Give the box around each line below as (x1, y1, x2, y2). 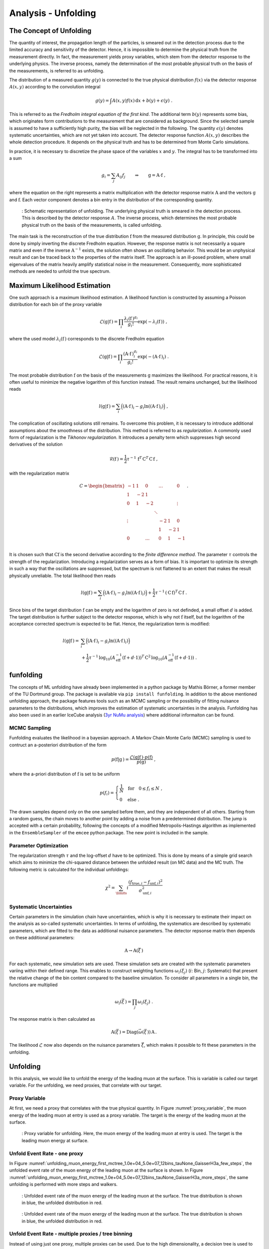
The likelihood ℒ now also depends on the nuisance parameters (9, 1042, 140, 1048)
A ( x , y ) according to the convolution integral (9, 84, 101, 90)
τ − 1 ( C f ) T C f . (155, 589, 187, 596)
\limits (115, 891, 127, 896)
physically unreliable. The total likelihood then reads (9, 573, 116, 579)
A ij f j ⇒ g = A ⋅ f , (116, 172, 166, 179)
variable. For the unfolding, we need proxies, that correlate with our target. (9, 1082, 162, 1089)
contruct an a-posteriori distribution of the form (9, 742, 107, 748)
